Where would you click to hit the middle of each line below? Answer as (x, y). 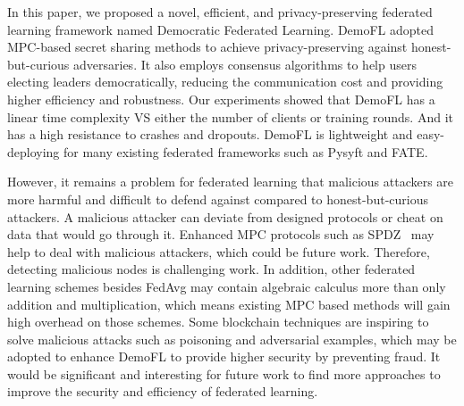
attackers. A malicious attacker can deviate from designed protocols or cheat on (225, 216)
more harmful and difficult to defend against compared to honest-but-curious (218, 199)
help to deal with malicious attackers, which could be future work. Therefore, (219, 251)
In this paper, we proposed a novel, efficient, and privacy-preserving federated (220, 12)
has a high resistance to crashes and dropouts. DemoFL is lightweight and (210, 134)
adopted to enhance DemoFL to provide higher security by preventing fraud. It (224, 356)
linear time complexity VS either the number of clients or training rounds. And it (230, 116)
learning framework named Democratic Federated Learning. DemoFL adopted (221, 29)
